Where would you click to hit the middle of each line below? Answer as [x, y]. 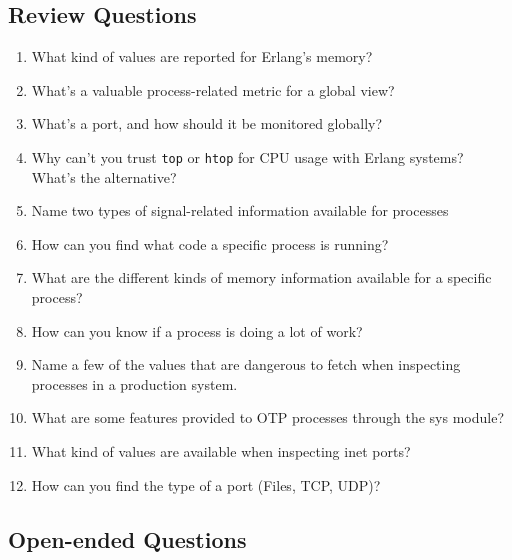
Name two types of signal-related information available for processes [240, 210]
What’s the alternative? [104, 176]
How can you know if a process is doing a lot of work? [197, 330]
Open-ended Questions [127, 538]
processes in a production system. [134, 383]
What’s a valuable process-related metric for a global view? [213, 89]
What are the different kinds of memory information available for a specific [261, 277]
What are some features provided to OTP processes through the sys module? [268, 417]
